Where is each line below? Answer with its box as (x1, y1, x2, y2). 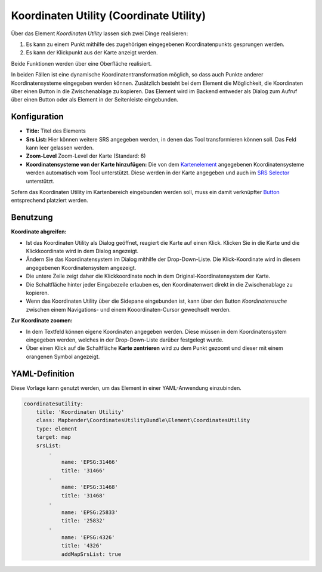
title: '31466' (61, 467, 106, 474)
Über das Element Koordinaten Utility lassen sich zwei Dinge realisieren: (11, 30, 188, 37)
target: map (36, 433, 72, 441)
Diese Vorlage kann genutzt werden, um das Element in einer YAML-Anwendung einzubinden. (11, 384, 241, 391)
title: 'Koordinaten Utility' (36, 408, 125, 415)
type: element (36, 425, 78, 432)
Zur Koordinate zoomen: (11, 317, 73, 324)
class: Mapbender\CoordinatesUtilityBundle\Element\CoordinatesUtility (36, 417, 250, 424)
